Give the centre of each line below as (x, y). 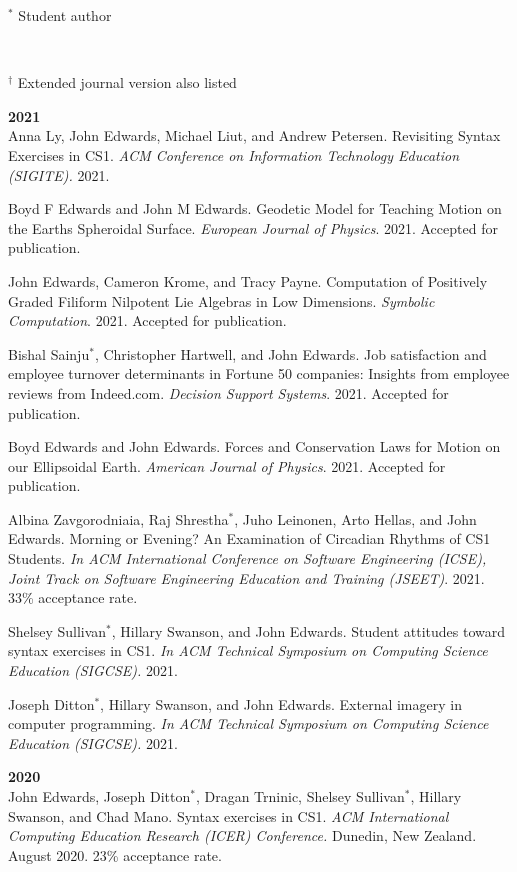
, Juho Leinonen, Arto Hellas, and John (355, 518)
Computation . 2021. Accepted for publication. (147, 320)
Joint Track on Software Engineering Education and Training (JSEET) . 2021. (246, 577)
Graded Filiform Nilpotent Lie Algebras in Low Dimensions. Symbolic (221, 300)
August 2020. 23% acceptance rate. (115, 854)
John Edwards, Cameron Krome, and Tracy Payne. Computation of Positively (248, 280)
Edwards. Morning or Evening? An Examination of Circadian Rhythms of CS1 (249, 538)
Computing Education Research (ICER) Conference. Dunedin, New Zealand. (242, 835)
